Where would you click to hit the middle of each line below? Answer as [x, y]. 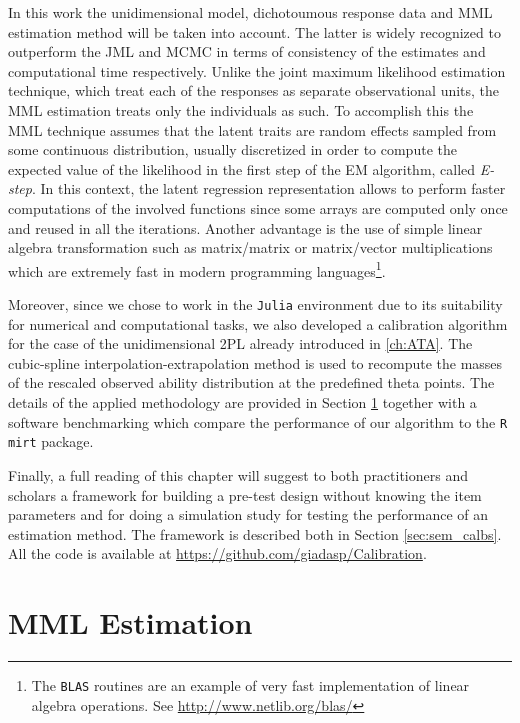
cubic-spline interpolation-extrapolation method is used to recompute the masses [255, 362]
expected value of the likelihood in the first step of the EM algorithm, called [242, 168]
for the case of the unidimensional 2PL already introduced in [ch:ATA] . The [240, 343]
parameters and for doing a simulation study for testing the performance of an [248, 514]
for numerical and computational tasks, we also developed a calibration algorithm [258, 323]
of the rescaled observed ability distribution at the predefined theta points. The [251, 382]
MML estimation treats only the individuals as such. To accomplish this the [241, 109]
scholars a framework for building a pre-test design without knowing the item [245, 494]
